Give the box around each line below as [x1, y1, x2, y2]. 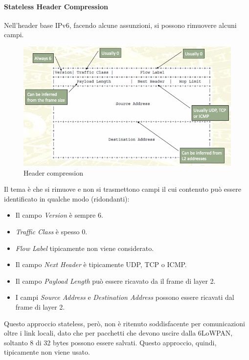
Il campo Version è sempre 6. [15, 210, 103, 220]
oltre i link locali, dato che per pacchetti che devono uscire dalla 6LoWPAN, [4, 328, 233, 338]
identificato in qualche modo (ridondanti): [4, 193, 130, 203]
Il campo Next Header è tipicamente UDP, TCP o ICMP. [15, 259, 187, 270]
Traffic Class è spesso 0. [15, 226, 88, 236]
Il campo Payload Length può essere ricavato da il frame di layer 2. [15, 275, 216, 286]
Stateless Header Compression [4, 1, 108, 11]
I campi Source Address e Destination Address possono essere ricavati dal [15, 292, 234, 302]
